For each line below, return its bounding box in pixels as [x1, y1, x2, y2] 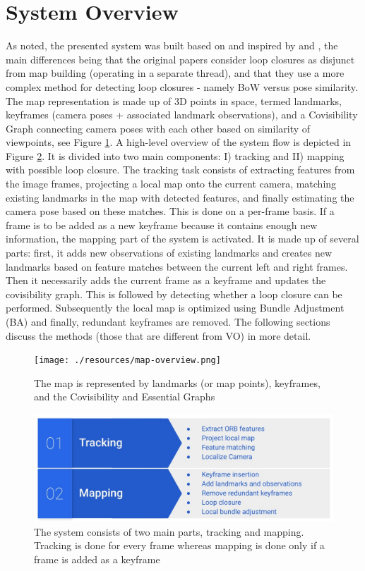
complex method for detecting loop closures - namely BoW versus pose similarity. [6, 79, 358, 94]
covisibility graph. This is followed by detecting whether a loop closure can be [6, 286, 342, 301]
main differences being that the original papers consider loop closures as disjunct [6, 51, 355, 66]
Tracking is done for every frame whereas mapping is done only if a [34, 538, 325, 553]
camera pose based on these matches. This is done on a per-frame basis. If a [6, 204, 335, 219]
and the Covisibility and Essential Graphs [34, 389, 215, 404]
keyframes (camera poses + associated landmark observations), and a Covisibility [6, 107, 358, 122]
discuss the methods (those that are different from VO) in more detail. [6, 328, 311, 343]
